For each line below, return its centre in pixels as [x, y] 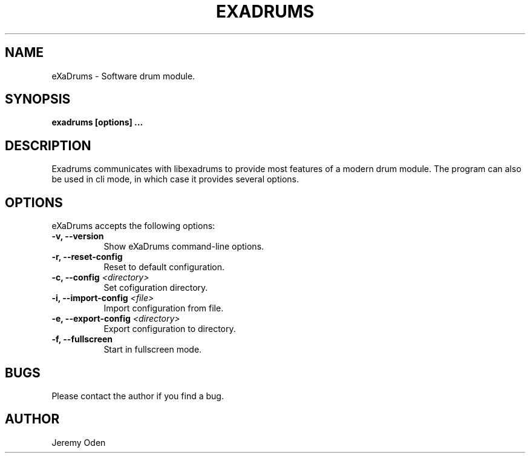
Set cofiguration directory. [156, 288]
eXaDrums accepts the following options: [133, 226]
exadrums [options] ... [97, 122]
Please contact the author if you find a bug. [138, 396]
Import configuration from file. [164, 308]
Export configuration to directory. [170, 329]
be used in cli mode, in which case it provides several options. [175, 179]
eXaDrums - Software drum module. [123, 76]
